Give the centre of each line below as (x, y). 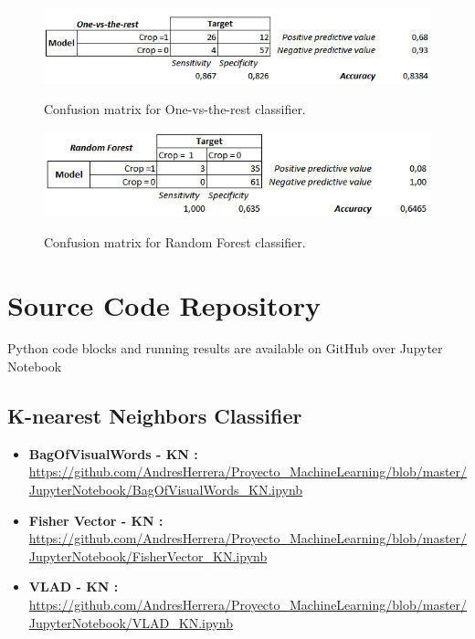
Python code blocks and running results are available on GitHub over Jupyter (225, 348)
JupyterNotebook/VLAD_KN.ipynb (131, 622)
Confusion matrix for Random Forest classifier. (175, 241)
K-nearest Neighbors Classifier (155, 416)
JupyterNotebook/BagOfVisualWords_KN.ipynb (166, 490)
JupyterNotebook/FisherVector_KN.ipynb (148, 555)
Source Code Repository (164, 304)
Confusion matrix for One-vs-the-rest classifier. (175, 109)
